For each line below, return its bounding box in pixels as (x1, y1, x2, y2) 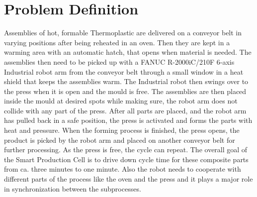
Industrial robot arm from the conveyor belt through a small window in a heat (4, 66, 244, 77)
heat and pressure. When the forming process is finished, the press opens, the (4, 125, 240, 135)
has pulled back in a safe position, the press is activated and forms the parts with (4, 115, 253, 125)
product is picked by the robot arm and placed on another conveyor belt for (4, 134, 235, 145)
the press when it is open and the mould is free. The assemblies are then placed (4, 86, 247, 96)
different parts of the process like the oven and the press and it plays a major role (4, 174, 253, 184)
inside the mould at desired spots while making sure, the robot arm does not (4, 96, 238, 106)
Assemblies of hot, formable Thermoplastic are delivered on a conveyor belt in (4, 27, 242, 38)
